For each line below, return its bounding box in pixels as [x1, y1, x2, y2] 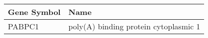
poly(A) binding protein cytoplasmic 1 [68, 21, 201, 32]
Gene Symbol [8, 6, 61, 17]
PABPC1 [8, 21, 39, 32]
